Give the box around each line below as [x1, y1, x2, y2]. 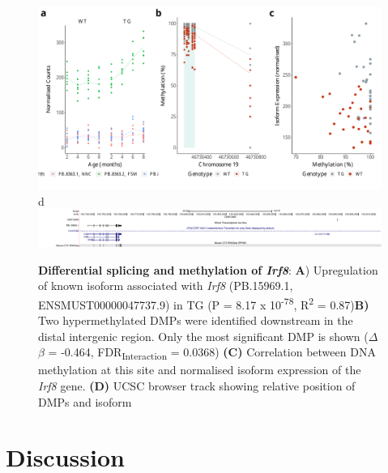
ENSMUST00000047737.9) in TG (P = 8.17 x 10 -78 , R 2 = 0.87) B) [38, 293, 369, 313]
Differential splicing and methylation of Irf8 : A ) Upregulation [38, 261, 378, 278]
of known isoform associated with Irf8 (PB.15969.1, [38, 277, 293, 294]
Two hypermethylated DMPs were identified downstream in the [38, 312, 353, 329]
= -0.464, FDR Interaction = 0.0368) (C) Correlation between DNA [48, 343, 376, 363]
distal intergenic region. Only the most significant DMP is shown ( [38, 327, 369, 344]
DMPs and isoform [38, 393, 132, 410]
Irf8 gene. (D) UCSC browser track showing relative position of [38, 377, 356, 394]
